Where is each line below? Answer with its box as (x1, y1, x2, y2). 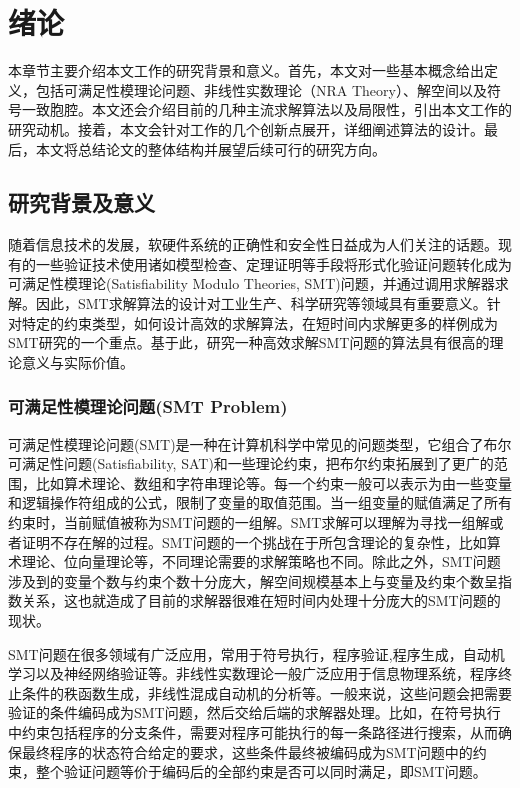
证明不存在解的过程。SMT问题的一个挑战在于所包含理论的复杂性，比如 (21, 531, 487, 552)
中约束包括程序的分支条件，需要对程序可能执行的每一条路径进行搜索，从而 (8, 721, 498, 742)
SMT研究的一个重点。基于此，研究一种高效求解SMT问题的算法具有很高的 (8, 332, 490, 353)
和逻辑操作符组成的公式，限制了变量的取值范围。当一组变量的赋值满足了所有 (8, 492, 512, 513)
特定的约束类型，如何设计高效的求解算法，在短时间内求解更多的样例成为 (21, 312, 498, 333)
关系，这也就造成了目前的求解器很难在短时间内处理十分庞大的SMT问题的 (21, 590, 501, 611)
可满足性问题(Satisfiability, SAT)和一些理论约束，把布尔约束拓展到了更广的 (8, 453, 494, 474)
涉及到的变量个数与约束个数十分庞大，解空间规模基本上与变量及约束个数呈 (8, 570, 498, 591)
